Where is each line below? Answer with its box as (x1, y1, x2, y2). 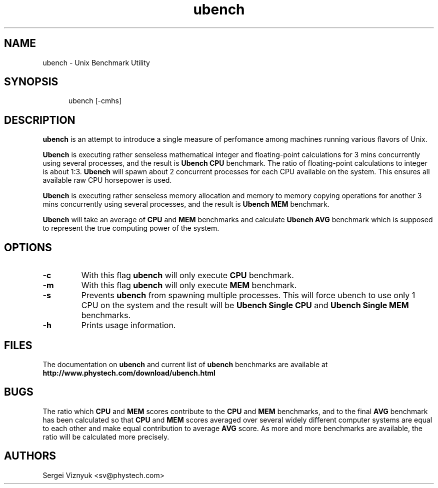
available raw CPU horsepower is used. (42, 176, 172, 185)
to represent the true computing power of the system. (42, 224, 219, 233)
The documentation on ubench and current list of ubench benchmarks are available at (42, 360, 328, 369)
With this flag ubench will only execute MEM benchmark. (81, 280, 297, 291)
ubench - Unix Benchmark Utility (42, 58, 150, 67)
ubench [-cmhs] (68, 96, 122, 105)
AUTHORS (4, 450, 56, 463)
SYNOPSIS (4, 75, 58, 88)
